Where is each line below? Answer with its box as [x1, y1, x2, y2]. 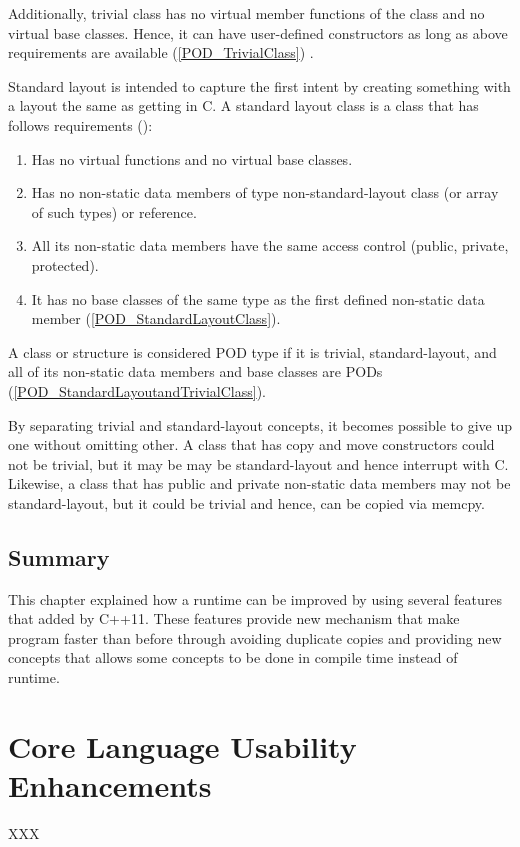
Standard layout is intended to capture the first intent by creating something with [8, 75, 511, 96]
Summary [8, 541, 110, 572]
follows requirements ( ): [8, 114, 153, 135]
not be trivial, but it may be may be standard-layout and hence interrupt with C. [8, 453, 509, 474]
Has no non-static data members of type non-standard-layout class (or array [31, 182, 499, 203]
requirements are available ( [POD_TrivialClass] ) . [8, 42, 314, 63]
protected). [31, 254, 99, 275]
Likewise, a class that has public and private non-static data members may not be [8, 473, 511, 494]
